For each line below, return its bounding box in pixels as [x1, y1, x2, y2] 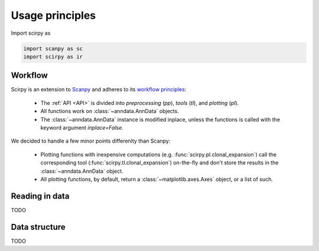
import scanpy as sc [23, 45, 83, 52]
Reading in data [11, 191, 70, 201]
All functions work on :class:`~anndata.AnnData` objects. [40, 108, 180, 115]
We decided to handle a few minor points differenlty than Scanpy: [11, 137, 171, 144]
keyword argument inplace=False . [40, 124, 124, 131]
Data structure [11, 222, 66, 232]
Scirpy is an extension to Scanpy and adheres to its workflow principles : [11, 86, 187, 93]
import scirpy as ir [23, 53, 83, 60]
